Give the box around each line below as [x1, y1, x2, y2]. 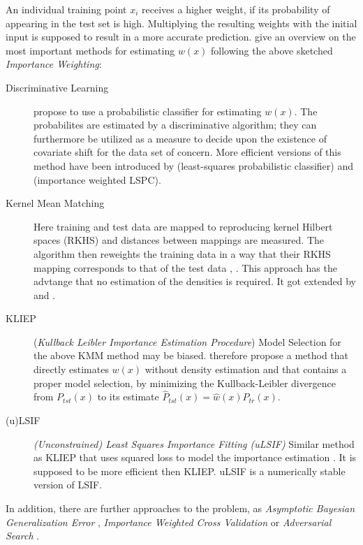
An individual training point [6, 2, 127, 16]
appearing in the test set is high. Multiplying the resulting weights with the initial [6, 15, 357, 30]
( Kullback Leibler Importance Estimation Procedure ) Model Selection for [34, 334, 341, 349]
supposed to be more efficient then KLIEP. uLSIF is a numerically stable [34, 463, 346, 478]
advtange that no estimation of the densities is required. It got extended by [34, 274, 356, 289]
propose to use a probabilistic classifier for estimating [34, 103, 262, 118]
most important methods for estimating [6, 43, 175, 57]
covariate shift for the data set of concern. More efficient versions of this [34, 145, 341, 159]
